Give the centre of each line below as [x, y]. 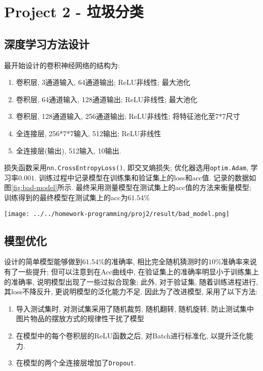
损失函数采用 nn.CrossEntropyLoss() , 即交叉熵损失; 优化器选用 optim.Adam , [126, 167]
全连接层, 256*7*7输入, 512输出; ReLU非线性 [89, 133]
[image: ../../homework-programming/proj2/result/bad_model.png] [117, 214]
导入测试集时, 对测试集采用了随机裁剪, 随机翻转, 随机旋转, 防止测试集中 [135, 308]
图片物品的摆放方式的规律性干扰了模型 [80, 318]
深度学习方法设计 [47, 43]
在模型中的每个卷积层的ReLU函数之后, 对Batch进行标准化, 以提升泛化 [131, 335]
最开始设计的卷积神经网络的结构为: [62, 65]
